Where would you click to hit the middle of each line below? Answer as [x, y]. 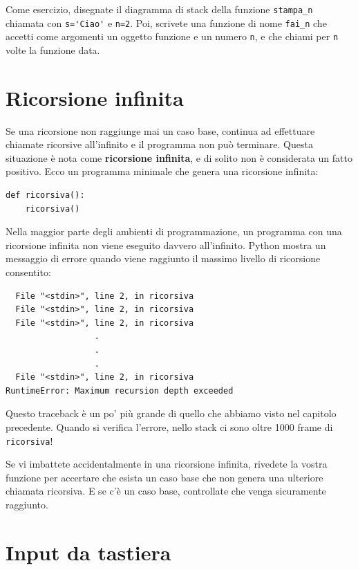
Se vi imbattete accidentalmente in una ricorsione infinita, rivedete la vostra [167, 464]
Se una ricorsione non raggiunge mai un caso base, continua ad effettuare [160, 130]
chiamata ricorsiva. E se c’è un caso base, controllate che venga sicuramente [166, 491]
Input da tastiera [88, 552]
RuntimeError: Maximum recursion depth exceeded [120, 390]
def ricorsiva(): [45, 195]
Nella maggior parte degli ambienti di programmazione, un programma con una [174, 231]
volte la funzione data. [53, 49]
